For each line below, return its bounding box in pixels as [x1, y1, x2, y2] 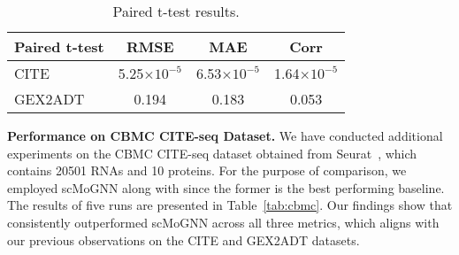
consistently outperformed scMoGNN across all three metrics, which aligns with [7, 212, 440, 231]
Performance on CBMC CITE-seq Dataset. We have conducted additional [7, 127, 443, 144]
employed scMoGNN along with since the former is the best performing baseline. [7, 178, 445, 197]
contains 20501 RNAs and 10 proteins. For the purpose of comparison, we [7, 161, 407, 180]
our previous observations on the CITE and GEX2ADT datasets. [7, 230, 360, 249]
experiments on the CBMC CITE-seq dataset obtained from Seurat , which [7, 143, 417, 162]
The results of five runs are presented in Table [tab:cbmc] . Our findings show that [7, 196, 453, 214]
